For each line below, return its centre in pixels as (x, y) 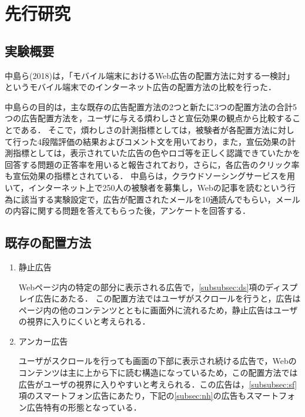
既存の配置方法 (48, 242)
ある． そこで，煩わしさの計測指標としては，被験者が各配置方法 (145, 129)
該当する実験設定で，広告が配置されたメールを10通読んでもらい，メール (160, 199)
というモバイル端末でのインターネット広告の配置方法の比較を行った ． (140, 87)
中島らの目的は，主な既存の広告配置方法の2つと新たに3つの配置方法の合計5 (151, 106)
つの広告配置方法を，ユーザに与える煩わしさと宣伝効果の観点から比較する (149, 118)
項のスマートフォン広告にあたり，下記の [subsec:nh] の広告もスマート (149, 396)
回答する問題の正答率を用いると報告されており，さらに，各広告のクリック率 (152, 164)
